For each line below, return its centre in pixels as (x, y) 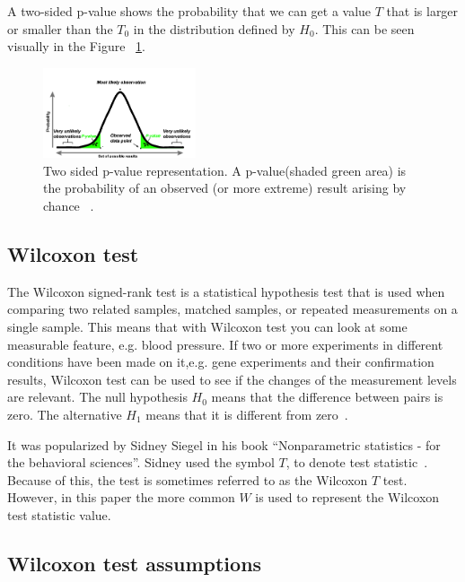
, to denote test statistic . (357, 462)
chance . (69, 206)
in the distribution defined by (214, 28)
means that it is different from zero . (247, 415)
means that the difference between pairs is (327, 397)
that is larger (422, 11)
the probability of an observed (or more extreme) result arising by (225, 188)
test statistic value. (59, 515)
